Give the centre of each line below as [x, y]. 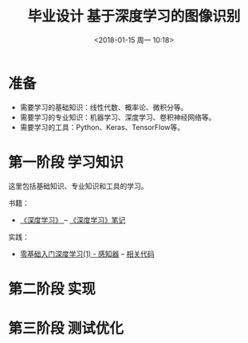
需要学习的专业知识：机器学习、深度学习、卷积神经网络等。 [118, 117]
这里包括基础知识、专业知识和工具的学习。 [78, 186]
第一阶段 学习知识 [66, 162]
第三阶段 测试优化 [66, 329]
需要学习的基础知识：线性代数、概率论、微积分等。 [104, 107]
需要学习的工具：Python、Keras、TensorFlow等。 [102, 127]
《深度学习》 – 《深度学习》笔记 [73, 219]
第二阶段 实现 [52, 289]
